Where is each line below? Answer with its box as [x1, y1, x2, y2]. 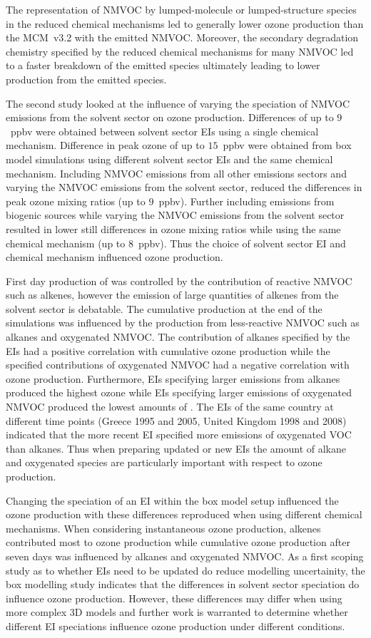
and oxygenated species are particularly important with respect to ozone [6, 455, 322, 470]
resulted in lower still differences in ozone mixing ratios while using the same [6, 221, 341, 236]
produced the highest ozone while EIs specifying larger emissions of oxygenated [6, 385, 352, 400]
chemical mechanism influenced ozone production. [6, 249, 223, 264]
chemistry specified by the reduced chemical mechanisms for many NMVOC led [6, 43, 354, 58]
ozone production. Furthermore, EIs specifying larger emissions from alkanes [6, 371, 340, 386]
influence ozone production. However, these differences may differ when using [6, 590, 342, 605]
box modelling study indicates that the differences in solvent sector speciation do [6, 577, 360, 592]
